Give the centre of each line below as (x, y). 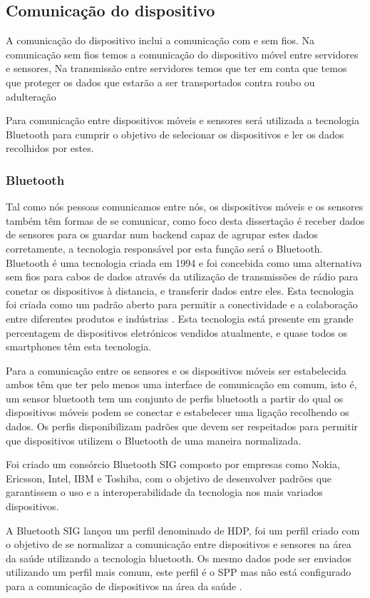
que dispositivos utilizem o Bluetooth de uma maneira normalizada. (154, 440)
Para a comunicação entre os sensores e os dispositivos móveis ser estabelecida (176, 370)
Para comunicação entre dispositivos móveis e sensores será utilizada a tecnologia (183, 120)
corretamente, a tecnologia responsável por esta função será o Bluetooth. (164, 248)
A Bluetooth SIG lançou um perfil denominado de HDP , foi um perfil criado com (183, 530)
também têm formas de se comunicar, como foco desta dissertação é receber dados (185, 220)
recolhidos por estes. (50, 148)
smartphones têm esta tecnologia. (79, 346)
